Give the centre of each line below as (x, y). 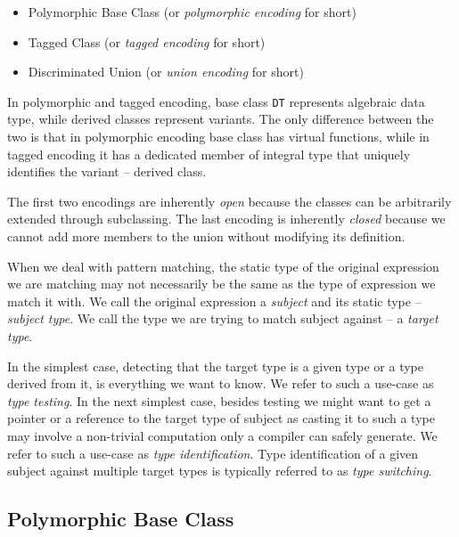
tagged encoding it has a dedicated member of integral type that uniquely (209, 154)
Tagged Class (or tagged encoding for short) (147, 41)
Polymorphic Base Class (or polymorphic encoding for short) (192, 12)
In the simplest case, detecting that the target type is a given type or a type (215, 366)
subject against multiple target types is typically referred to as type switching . (220, 471)
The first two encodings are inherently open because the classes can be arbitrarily (229, 201)
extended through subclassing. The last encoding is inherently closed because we (226, 219)
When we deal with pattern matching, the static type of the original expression (223, 266)
